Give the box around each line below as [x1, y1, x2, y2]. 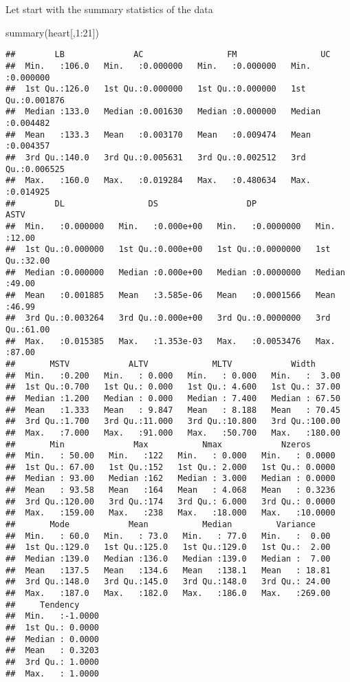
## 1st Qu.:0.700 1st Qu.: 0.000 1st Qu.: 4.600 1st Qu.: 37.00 [6, 382, 340, 392]
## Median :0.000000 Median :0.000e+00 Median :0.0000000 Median [6, 267, 345, 277]
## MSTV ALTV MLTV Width [6, 359, 316, 369]
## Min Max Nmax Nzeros [6, 439, 311, 449]
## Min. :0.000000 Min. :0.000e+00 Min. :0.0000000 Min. [6, 222, 336, 232]
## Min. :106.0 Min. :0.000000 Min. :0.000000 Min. [6, 61, 311, 71]
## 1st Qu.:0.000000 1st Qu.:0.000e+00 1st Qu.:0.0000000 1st [6, 244, 331, 255]
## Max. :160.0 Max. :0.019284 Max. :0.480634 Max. [6, 175, 311, 186]
